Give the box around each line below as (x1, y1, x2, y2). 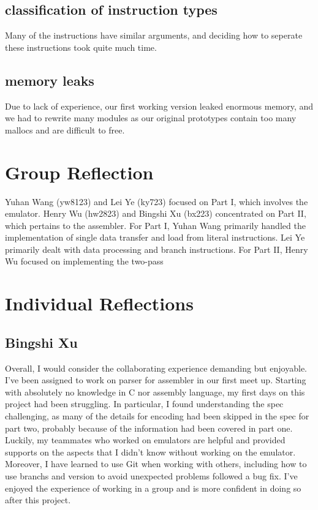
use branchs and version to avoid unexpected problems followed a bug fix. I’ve (5, 469, 298, 482)
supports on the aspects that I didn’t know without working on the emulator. (5, 445, 296, 458)
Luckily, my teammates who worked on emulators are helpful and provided (5, 433, 286, 446)
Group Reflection (5, 159, 154, 184)
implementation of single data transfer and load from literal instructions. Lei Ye (5, 231, 305, 244)
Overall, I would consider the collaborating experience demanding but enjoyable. (5, 361, 307, 374)
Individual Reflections (5, 291, 194, 316)
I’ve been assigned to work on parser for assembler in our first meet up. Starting (5, 373, 306, 386)
